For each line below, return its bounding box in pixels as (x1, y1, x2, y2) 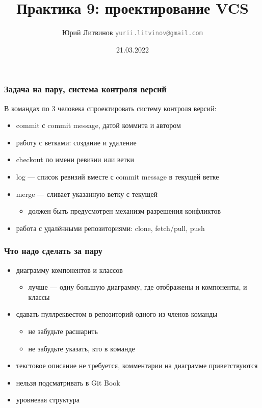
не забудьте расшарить (28, 326, 98, 337)
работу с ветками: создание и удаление (16, 137, 137, 147)
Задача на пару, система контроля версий (4, 83, 167, 95)
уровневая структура (16, 394, 80, 405)
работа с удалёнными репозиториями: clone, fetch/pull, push (16, 222, 205, 233)
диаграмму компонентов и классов (16, 264, 123, 275)
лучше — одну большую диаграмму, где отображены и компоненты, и (28, 282, 247, 292)
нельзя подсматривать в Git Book (16, 377, 120, 388)
